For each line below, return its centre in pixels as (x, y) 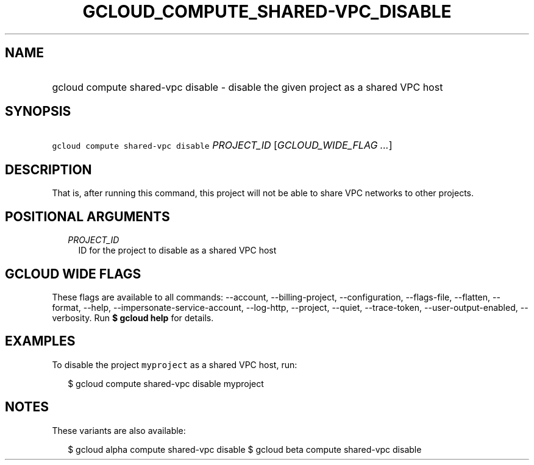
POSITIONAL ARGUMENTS (87, 216)
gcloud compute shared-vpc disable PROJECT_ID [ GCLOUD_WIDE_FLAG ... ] (222, 145)
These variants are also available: (119, 430)
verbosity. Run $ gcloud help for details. (133, 318)
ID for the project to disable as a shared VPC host (177, 250)
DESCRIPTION (48, 169)
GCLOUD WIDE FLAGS (73, 274)
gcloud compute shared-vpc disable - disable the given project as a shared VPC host (247, 87)
